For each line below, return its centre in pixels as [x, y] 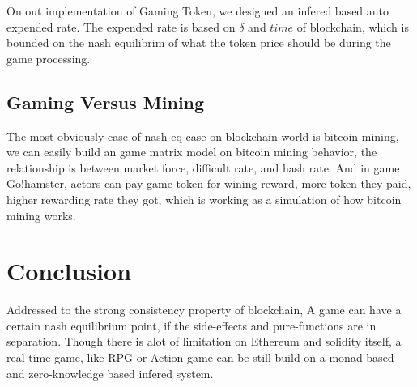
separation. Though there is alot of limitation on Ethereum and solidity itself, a [204, 341]
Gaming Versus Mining [106, 102]
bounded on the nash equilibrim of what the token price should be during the [199, 43]
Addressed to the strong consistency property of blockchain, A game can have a [204, 310]
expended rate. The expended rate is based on [121, 26]
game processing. [49, 58]
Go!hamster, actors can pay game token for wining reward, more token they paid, [209, 183]
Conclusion [69, 271]
